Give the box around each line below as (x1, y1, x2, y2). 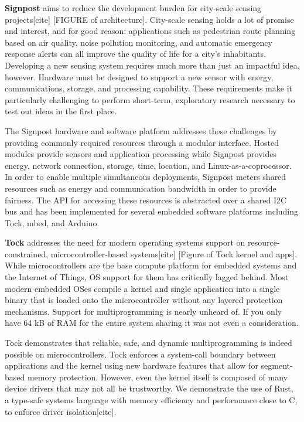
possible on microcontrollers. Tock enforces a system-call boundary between (5, 348, 276, 360)
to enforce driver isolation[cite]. (5, 405, 117, 417)
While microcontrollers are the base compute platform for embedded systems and (5, 259, 297, 271)
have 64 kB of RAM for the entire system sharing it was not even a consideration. (5, 316, 299, 329)
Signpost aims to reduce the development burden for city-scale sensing (5, 2, 262, 13)
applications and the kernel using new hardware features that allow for (5, 359, 258, 372)
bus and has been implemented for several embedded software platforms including (5, 205, 299, 217)
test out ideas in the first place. (5, 105, 117, 117)
